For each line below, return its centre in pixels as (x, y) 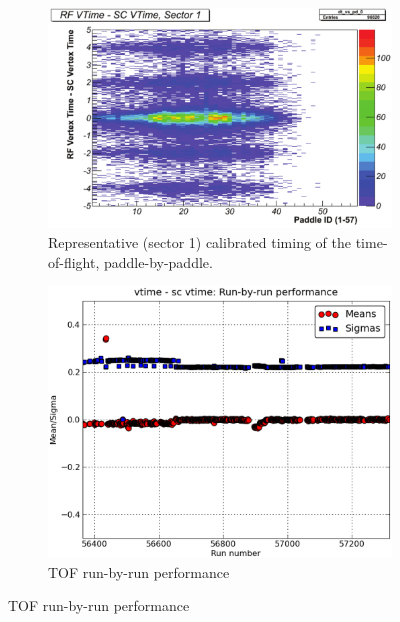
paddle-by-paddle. (158, 261)
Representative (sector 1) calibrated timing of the (200, 241)
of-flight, (74, 261)
